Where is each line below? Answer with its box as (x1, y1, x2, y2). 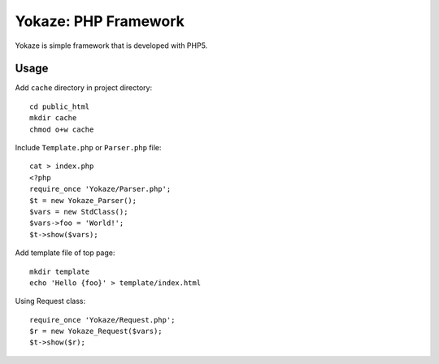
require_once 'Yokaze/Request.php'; (29, 315, 176, 324)
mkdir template (29, 266, 90, 276)
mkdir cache (29, 114, 77, 123)
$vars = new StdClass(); (29, 207, 128, 216)
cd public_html (29, 102, 90, 111)
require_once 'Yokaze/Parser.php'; (29, 184, 172, 194)
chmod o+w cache (29, 124, 94, 134)
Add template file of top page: (15, 248, 115, 258)
